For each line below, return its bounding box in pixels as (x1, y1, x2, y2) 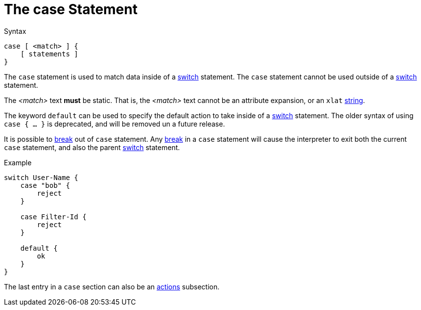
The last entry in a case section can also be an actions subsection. (4, 282, 220, 291)
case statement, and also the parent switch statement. (4, 143, 180, 152)
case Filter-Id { (20, 212, 87, 221)
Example (4, 158, 32, 167)
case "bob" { (20, 181, 70, 189)
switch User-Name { (4, 173, 78, 181)
